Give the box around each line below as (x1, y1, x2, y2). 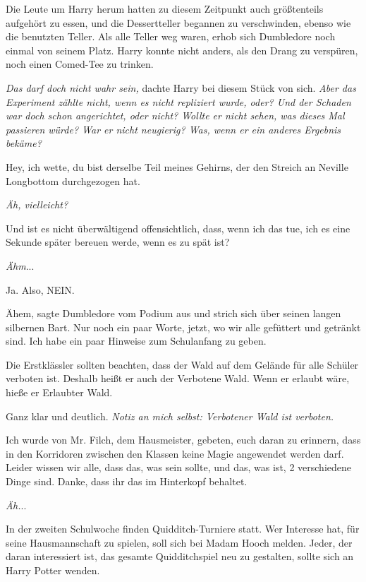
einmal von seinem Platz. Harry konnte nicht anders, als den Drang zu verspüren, (6, 42, 358, 57)
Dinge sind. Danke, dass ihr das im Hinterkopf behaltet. (6, 474, 248, 489)
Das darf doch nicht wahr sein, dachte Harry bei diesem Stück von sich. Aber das (6, 80, 356, 95)
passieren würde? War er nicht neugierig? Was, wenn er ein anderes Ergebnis (6, 121, 341, 136)
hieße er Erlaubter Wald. (6, 385, 113, 400)
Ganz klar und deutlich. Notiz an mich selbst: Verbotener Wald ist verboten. (6, 408, 334, 423)
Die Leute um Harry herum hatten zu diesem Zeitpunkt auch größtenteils (6, 1, 324, 16)
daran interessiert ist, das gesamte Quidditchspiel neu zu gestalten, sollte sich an (6, 549, 354, 564)
